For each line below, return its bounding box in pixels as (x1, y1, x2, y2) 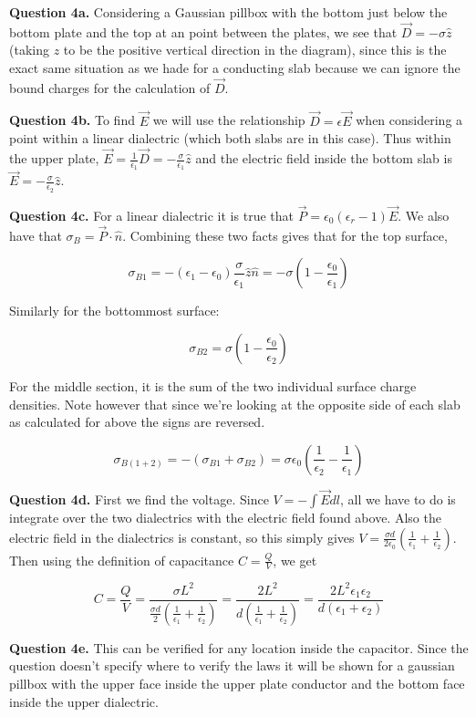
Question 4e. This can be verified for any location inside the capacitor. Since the (9, 638, 469, 657)
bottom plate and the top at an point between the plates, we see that (9, 22, 398, 41)
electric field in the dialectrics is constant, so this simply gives (9, 527, 355, 546)
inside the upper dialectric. (9, 691, 159, 711)
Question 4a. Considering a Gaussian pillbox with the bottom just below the (9, 3, 448, 21)
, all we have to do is (340, 489, 456, 508)
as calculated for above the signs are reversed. (9, 412, 265, 431)
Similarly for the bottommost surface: (9, 301, 220, 320)
